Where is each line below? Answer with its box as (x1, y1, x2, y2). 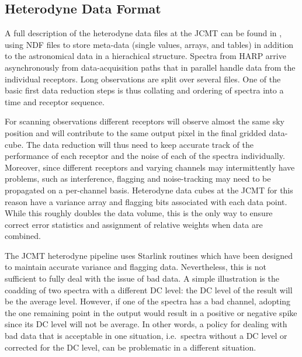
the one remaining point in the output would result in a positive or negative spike (5, 306, 297, 318)
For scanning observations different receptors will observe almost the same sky (5, 115, 284, 127)
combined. (5, 230, 41, 242)
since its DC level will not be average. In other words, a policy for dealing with (5, 318, 287, 330)
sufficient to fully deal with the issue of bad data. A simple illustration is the (5, 272, 279, 285)
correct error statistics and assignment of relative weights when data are (5, 218, 263, 230)
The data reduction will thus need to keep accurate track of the (26, 138, 254, 150)
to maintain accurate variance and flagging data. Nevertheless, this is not (5, 261, 267, 273)
